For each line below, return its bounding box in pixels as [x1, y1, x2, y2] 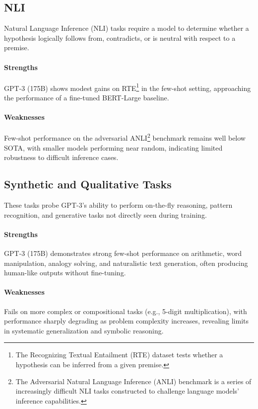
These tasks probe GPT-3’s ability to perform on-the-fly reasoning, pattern [4, 200, 233, 210]
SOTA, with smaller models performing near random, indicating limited [4, 142, 223, 153]
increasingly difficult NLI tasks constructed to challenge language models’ [15, 386, 239, 396]
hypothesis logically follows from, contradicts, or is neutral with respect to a [4, 32, 236, 43]
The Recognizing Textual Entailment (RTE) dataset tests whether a [15, 349, 223, 360]
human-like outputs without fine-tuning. [4, 267, 126, 278]
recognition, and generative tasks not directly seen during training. [4, 209, 207, 220]
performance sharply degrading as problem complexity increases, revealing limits [4, 316, 249, 326]
